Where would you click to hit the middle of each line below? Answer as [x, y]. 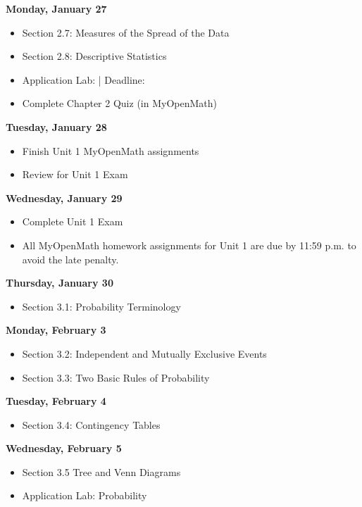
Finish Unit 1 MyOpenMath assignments [111, 150]
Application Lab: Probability [85, 495]
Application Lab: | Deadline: [83, 79]
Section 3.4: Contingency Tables [91, 424]
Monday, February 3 [56, 330]
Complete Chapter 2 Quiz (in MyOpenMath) [119, 103]
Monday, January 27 [56, 8]
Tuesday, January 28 [56, 126]
